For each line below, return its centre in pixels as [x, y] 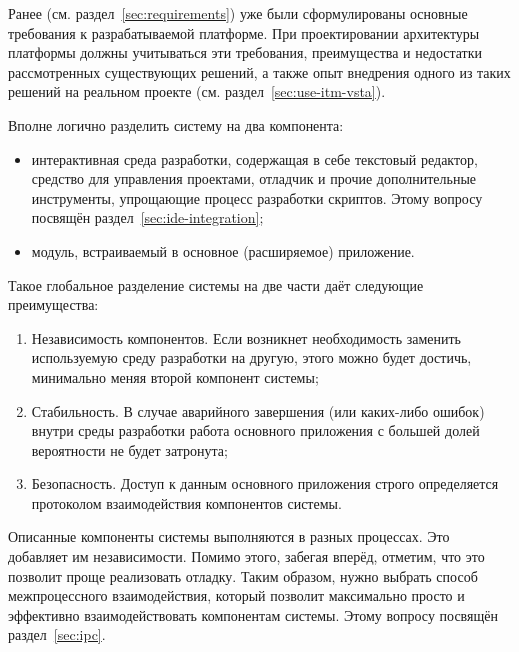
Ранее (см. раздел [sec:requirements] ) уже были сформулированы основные [238, 13]
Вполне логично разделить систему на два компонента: [176, 124]
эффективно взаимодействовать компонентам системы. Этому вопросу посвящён [253, 614]
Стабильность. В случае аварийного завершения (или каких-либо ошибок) [258, 410]
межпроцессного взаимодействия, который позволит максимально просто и [236, 595]
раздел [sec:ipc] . [57, 634]
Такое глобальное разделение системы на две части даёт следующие [216, 284]
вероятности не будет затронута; [129, 449]
